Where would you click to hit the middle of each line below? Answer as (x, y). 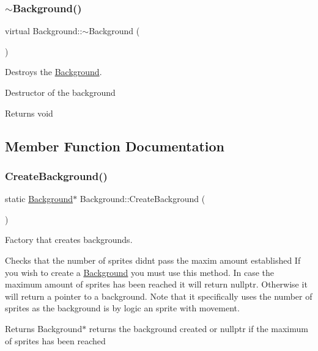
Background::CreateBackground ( (142, 199)
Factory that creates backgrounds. (69, 240)
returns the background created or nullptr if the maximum (198, 328)
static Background (39, 199)
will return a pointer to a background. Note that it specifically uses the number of (159, 296)
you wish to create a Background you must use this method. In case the (140, 272)
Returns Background (44, 328)
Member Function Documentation (115, 146)
